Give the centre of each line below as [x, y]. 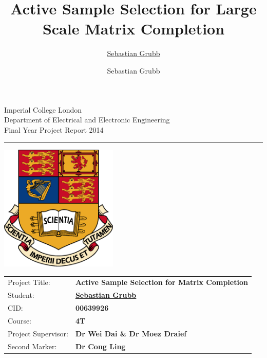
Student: [21, 295]
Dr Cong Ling [100, 346]
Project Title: [29, 282]
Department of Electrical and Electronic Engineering [87, 120]
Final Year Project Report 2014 [54, 129]
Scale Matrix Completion [133, 29]
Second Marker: [32, 346]
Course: [20, 320]
